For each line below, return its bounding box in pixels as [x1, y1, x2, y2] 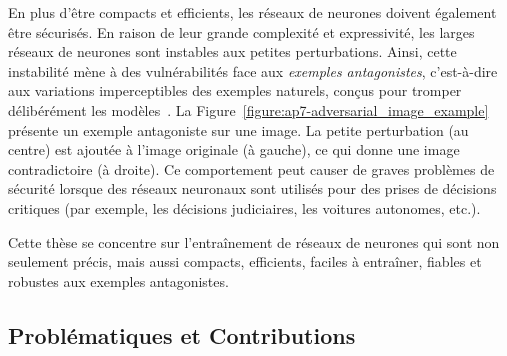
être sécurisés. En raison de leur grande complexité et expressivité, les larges [8, 21, 475, 42]
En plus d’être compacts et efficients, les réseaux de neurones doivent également [8, 2, 497, 22]
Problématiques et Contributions [8, 319, 356, 350]
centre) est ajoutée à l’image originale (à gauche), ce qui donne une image [8, 139, 460, 160]
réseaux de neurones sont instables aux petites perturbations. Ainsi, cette [8, 41, 457, 62]
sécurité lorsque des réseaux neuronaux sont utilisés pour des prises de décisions [8, 178, 497, 199]
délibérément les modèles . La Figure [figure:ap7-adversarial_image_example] [8, 99, 489, 120]
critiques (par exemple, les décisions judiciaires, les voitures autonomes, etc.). [8, 197, 481, 218]
